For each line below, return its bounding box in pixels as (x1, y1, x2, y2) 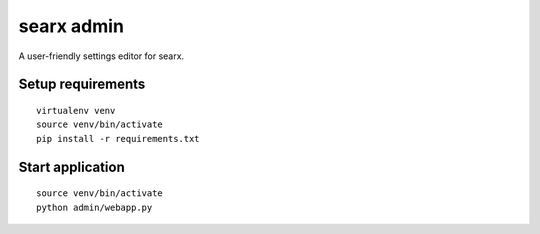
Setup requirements (18, 76, 146, 93)
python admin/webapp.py (36, 201, 153, 213)
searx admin (18, 15, 125, 37)
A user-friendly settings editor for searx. (18, 50, 185, 62)
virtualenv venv (36, 105, 116, 116)
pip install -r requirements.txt (36, 133, 200, 144)
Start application (18, 158, 125, 175)
